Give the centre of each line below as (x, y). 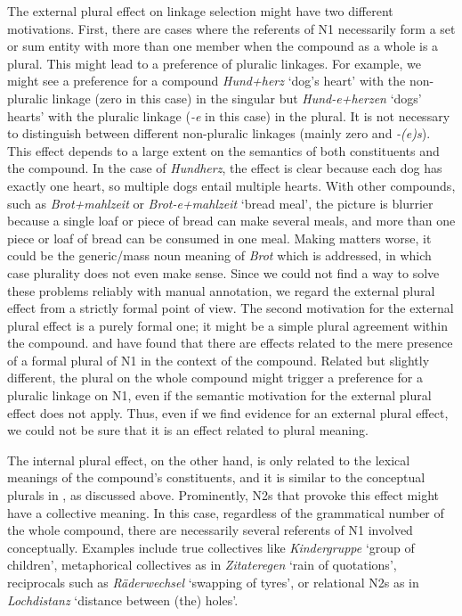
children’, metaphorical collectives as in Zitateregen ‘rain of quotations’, (202, 565)
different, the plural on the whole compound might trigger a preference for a (215, 378)
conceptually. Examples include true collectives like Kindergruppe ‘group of (211, 547)
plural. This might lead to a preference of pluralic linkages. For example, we (214, 63)
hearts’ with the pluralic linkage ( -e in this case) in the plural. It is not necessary (229, 115)
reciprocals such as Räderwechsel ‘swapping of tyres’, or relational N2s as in (213, 582)
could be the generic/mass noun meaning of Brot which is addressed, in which (219, 255)
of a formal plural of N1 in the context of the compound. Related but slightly (219, 360)
